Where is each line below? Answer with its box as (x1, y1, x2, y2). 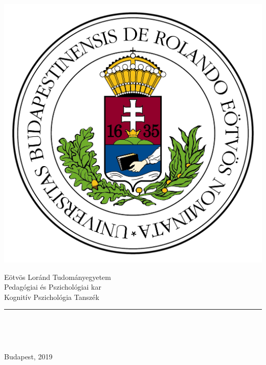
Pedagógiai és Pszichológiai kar (4, 281, 101, 292)
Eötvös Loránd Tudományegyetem (4, 271, 111, 282)
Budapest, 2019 (4, 351, 53, 361)
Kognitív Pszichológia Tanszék (4, 291, 99, 302)
